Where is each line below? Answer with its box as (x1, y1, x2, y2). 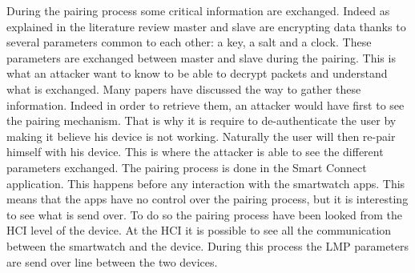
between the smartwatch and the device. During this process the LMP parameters (6, 237, 409, 254)
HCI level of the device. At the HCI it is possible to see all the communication (6, 222, 392, 239)
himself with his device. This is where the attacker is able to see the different (6, 143, 384, 160)
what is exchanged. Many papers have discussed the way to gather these (6, 80, 361, 97)
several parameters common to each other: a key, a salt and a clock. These (6, 34, 372, 50)
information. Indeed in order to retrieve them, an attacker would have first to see (6, 96, 405, 113)
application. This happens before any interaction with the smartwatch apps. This (6, 175, 405, 191)
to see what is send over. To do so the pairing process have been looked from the (6, 206, 403, 223)
